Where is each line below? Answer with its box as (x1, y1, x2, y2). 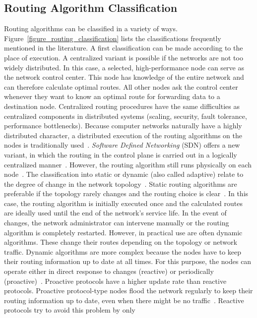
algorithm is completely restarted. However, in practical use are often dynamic (4, 227, 243, 237)
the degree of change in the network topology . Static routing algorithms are (4, 178, 237, 189)
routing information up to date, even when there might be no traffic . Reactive (4, 295, 244, 305)
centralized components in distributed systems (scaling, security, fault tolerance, (4, 110, 247, 121)
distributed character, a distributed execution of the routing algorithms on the (4, 130, 243, 140)
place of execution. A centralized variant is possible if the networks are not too (4, 52, 243, 62)
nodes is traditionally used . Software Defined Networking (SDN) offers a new (4, 140, 240, 150)
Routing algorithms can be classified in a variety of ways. (4, 23, 178, 34)
